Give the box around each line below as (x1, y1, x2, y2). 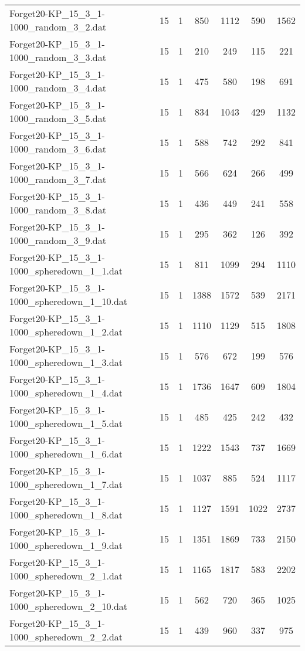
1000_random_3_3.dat (9, 50, 106, 64)
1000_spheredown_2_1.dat (9, 569, 123, 582)
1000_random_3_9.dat (9, 233, 106, 247)
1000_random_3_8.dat (9, 203, 106, 216)
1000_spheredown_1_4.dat (9, 386, 123, 399)
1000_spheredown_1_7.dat (9, 477, 123, 491)
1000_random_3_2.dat (9, 20, 106, 33)
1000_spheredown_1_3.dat (9, 355, 123, 369)
